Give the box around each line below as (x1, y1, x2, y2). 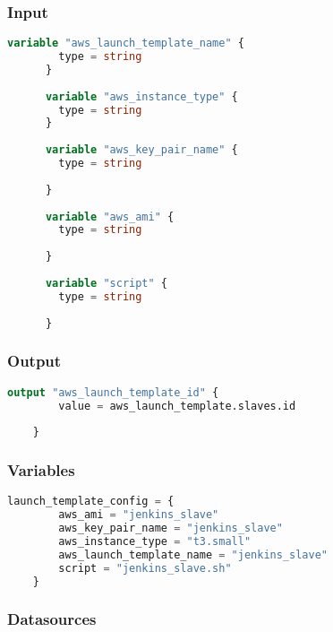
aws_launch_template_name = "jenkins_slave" (58, 548, 328, 561)
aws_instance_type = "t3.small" (58, 535, 252, 549)
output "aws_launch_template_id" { (7, 385, 219, 399)
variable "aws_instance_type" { (45, 90, 238, 103)
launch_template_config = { (7, 495, 175, 508)
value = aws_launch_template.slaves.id (58, 399, 296, 412)
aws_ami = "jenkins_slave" (58, 508, 219, 522)
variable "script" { (45, 276, 168, 290)
